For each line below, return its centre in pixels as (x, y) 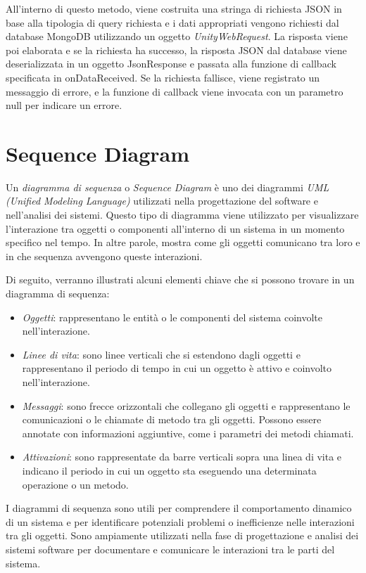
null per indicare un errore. (64, 105)
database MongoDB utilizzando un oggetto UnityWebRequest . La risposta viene (177, 36)
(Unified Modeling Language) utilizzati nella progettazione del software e (162, 201)
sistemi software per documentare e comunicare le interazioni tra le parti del (170, 549)
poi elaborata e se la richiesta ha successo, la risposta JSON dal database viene (176, 50)
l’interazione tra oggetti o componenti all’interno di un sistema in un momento (175, 228)
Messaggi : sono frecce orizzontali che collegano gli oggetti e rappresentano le (186, 405)
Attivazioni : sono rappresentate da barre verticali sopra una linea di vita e (182, 457)
